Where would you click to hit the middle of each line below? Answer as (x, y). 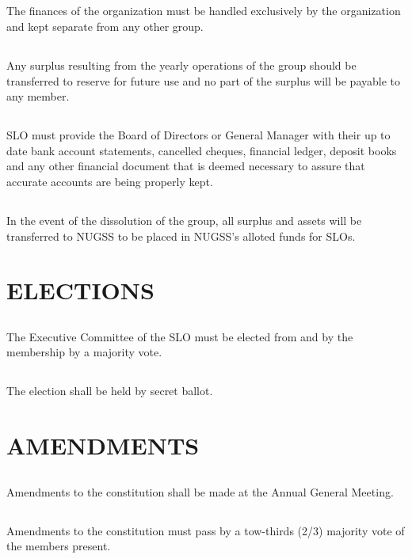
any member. (38, 96)
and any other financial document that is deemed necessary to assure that (186, 166)
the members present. (59, 546)
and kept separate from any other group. (105, 26)
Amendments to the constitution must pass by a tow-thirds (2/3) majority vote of (206, 530)
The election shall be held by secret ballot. (110, 391)
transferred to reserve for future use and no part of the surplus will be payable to (203, 80)
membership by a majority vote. (84, 352)
